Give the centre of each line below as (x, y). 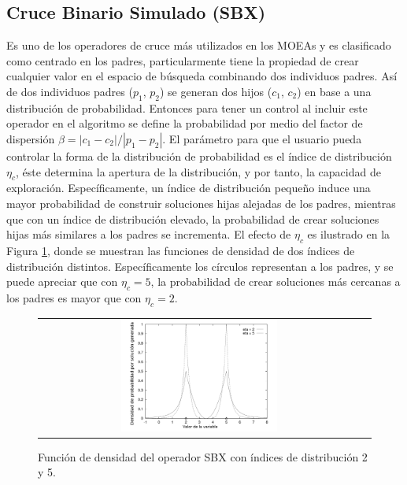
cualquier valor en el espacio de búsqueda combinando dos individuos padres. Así (202, 76)
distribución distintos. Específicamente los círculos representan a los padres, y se (200, 266)
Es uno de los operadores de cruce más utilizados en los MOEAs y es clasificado (199, 45)
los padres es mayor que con (74, 297)
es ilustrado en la (349, 234)
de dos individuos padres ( (70, 91)
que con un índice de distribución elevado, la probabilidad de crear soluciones (193, 218)
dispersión (31, 138)
